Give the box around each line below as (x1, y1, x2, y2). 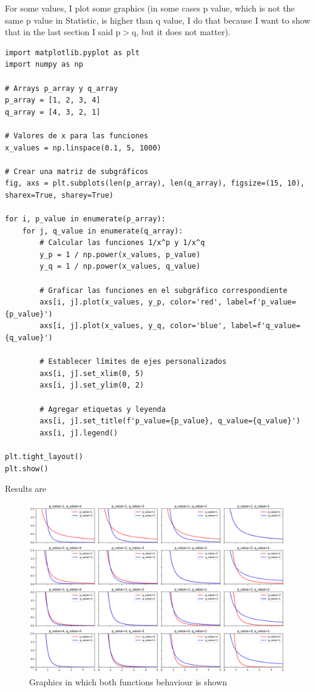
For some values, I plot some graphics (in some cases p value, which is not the (5, 2, 295, 14)
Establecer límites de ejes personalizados (48, 357, 227, 366)
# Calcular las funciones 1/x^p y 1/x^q (39, 238, 205, 247)
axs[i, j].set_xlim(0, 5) (39, 369, 144, 378)
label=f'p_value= (226, 298, 296, 307)
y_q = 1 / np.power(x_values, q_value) (39, 262, 201, 271)
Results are (5, 482, 47, 495)
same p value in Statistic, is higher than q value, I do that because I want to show (5, 13, 311, 26)
